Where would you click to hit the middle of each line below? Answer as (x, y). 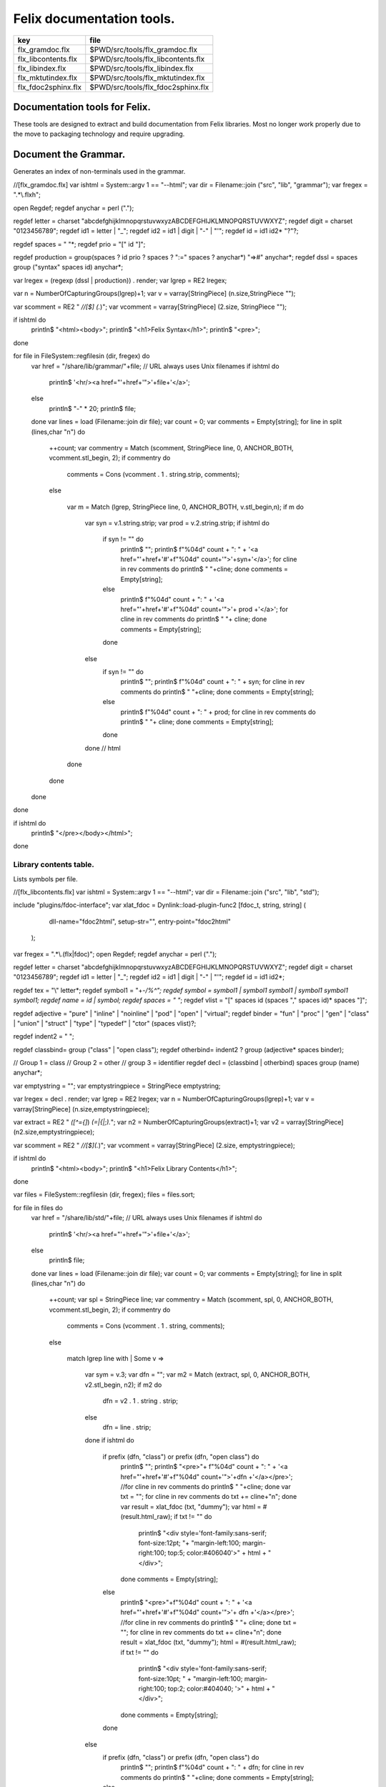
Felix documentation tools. (94, 19)
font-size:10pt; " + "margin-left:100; (190, 1678)
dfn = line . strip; (127, 1427)
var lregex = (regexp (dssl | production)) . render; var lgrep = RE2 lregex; (120, 280)
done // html (103, 748)
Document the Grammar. (69, 155)
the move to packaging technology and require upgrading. (99, 134)
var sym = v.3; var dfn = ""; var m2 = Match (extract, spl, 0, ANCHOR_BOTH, (197, 1375)
